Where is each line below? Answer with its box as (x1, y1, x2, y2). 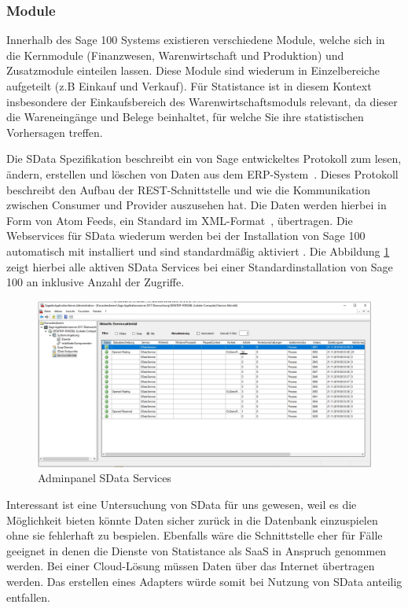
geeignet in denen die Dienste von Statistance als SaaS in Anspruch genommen (6, 542, 387, 558)
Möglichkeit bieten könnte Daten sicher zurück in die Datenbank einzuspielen (6, 511, 378, 528)
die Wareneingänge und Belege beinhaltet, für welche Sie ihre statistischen (6, 109, 364, 125)
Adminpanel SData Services (38, 470, 171, 486)
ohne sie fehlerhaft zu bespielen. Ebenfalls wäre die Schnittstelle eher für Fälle (6, 527, 383, 544)
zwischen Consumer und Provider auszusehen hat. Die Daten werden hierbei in (6, 197, 387, 213)
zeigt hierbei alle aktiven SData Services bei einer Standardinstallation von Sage (6, 258, 393, 275)
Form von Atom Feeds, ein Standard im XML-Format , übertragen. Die (6, 212, 353, 228)
